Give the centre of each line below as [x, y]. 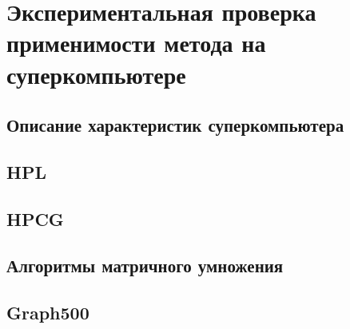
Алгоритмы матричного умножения [145, 266]
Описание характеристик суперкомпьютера [175, 125]
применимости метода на [136, 43]
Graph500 [48, 313]
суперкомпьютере [96, 74]
